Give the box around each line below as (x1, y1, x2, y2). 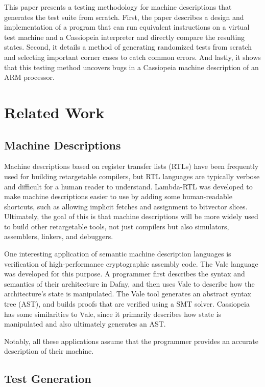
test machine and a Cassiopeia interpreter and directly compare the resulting (4, 31, 245, 42)
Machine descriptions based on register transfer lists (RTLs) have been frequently (4, 161, 259, 171)
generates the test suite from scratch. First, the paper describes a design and (4, 11, 244, 22)
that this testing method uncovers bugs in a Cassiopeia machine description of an (4, 61, 259, 72)
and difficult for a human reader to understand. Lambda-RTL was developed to (4, 181, 253, 191)
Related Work (4, 101, 105, 122)
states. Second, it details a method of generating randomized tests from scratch (4, 41, 252, 52)
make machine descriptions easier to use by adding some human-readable (4, 191, 232, 202)
